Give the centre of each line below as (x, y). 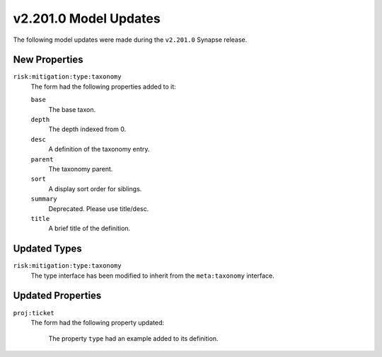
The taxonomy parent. (81, 169)
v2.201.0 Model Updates (87, 18)
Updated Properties (57, 296)
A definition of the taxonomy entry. (99, 149)
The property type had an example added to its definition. (133, 339)
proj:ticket (34, 313)
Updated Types (48, 249)
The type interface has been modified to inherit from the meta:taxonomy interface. (153, 276)
